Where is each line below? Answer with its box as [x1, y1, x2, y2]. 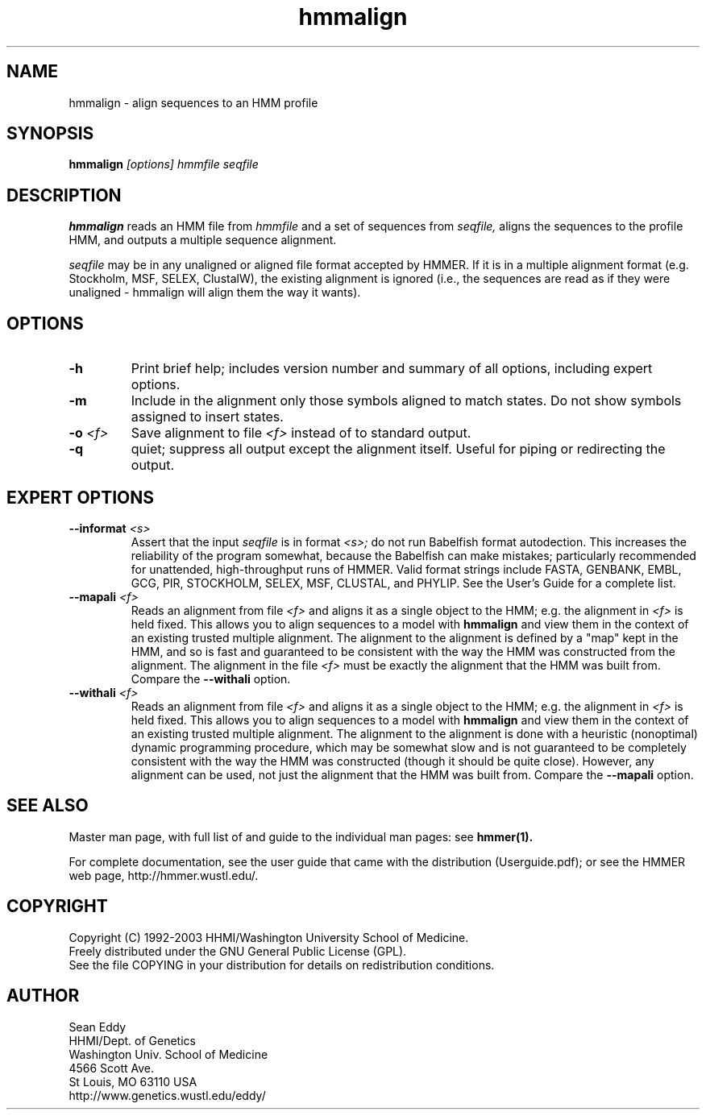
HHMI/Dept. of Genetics [69, 1033, 196, 1048]
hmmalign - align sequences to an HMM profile [69, 95, 318, 110]
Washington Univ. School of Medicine [69, 1047, 268, 1061]
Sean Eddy [69, 1019, 127, 1034]
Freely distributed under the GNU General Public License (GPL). [69, 944, 407, 958]
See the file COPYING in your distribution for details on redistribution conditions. [69, 957, 495, 972]
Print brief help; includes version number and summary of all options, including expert [131, 360, 653, 377]
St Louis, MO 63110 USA [69, 1074, 197, 1089]
